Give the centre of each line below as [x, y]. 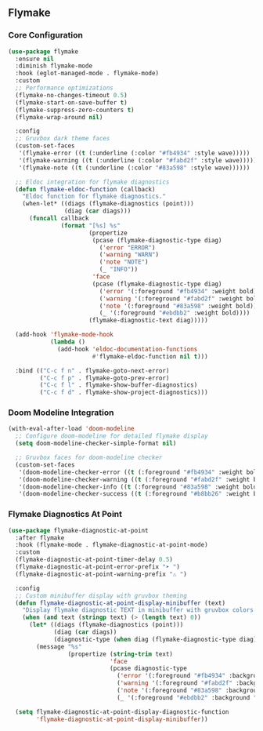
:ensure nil [35, 59]
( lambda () [68, 342]
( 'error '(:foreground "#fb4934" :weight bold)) [180, 291]
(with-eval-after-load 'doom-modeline [71, 429]
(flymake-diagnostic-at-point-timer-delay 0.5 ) [94, 560]
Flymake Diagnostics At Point [65, 515]
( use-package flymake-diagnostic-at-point [78, 530]
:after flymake [40, 538]
